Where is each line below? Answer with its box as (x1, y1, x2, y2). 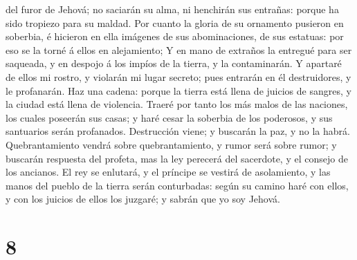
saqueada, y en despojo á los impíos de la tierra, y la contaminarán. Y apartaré (6, 56, 342, 71)
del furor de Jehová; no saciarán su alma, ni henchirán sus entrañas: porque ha (6, 2, 339, 16)
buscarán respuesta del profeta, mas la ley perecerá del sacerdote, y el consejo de (6, 151, 348, 165)
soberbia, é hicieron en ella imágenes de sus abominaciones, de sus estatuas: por (6, 29, 344, 44)
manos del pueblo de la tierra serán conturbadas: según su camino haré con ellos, (6, 178, 349, 192)
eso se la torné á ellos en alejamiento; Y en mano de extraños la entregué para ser (6, 42, 352, 57)
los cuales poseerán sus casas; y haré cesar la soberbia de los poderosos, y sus (6, 110, 333, 124)
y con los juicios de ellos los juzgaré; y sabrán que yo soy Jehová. (6, 192, 280, 206)
